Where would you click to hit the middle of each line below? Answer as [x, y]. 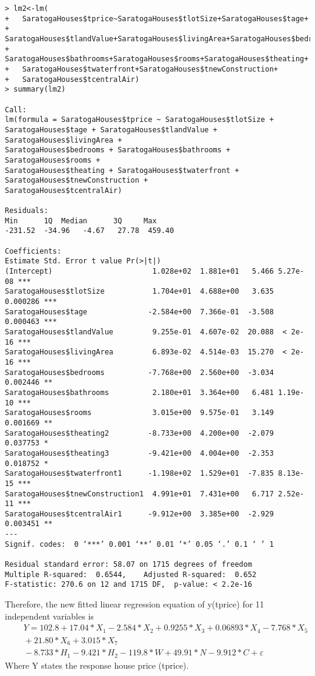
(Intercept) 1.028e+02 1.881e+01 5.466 [139, 272]
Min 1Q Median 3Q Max [81, 221]
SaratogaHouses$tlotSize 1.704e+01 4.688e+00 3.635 [139, 292]
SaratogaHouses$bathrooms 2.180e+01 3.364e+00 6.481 [139, 392]
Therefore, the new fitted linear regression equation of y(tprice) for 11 [134, 604]
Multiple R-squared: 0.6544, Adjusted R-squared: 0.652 [131, 574]
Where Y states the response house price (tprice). [97, 665]
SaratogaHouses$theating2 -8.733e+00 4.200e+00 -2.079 [139, 433]
